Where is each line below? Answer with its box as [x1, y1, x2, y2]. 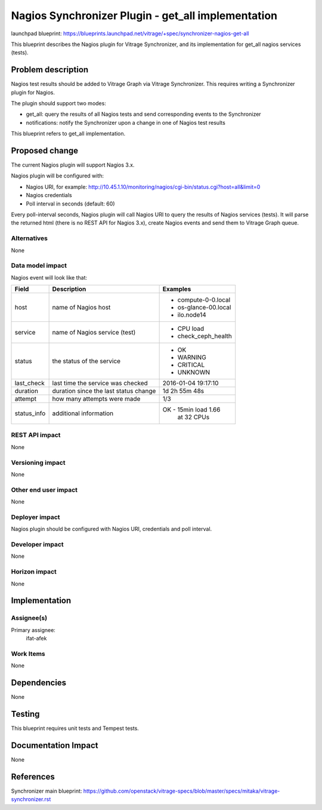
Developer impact [11, 541, 64, 549]
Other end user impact [11, 486, 78, 494]
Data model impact [11, 262, 67, 270]
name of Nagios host [52, 303, 111, 312]
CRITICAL [177, 361, 205, 369]
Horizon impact [11, 567, 57, 576]
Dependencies [11, 678, 67, 688]
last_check [14, 379, 45, 388]
